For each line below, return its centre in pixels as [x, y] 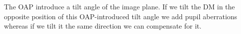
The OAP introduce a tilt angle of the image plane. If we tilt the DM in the [120, 6]
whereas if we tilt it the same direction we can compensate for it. [103, 26]
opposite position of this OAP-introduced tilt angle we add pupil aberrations [121, 16]
